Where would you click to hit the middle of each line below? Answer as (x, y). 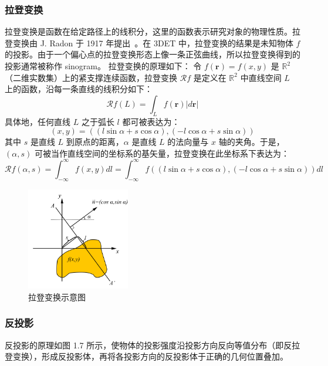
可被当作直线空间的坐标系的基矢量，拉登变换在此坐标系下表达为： (162, 153)
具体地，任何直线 (38, 121)
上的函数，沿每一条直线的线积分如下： (79, 89)
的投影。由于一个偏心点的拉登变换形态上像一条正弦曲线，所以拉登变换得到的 (153, 54)
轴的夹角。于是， (251, 142)
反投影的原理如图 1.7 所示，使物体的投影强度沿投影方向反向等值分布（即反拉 (153, 345)
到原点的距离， (95, 142)
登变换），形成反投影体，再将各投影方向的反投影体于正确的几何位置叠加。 (146, 356)
